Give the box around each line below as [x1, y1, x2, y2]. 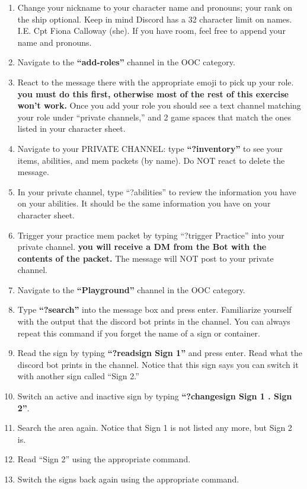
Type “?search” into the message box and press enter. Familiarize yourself [17, 303, 292, 316]
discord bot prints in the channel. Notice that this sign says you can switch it [17, 358, 299, 370]
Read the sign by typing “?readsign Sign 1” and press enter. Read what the [17, 347, 302, 359]
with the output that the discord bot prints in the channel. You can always [17, 315, 290, 328]
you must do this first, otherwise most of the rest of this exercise [17, 87, 289, 100]
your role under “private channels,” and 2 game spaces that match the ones [17, 110, 292, 123]
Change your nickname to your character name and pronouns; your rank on [17, 1, 292, 13]
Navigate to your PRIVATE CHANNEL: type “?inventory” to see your [17, 142, 283, 154]
